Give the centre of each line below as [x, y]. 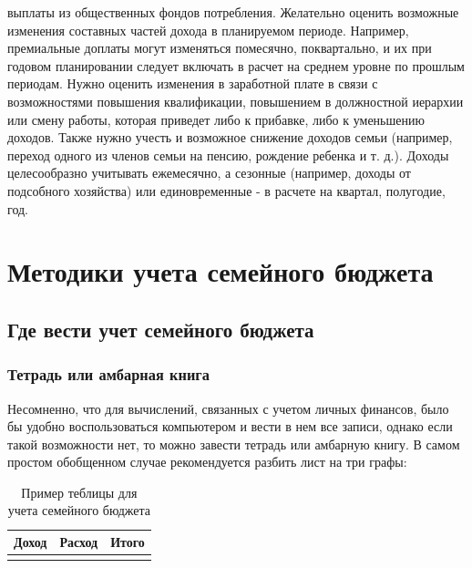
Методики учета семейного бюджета [221, 271]
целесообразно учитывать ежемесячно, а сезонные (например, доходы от [209, 173]
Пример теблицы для [79, 492]
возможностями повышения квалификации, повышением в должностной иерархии [236, 101]
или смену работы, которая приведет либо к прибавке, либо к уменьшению [216, 119]
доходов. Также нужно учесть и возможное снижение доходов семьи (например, [230, 137]
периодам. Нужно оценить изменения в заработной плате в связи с [193, 83]
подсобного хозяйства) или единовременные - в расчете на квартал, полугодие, [226, 190]
